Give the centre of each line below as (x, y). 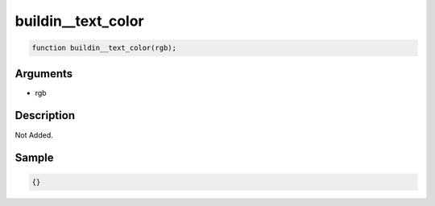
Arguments (44, 74)
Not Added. (34, 135)
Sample (34, 158)
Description (45, 115)
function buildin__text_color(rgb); (104, 48)
